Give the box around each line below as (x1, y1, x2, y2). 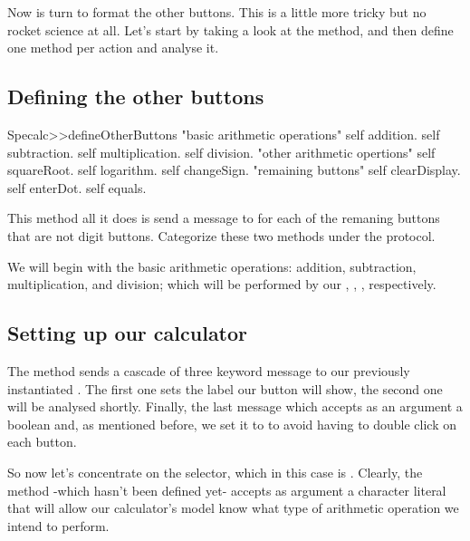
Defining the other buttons (7, 82, 264, 111)
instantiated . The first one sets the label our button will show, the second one (7, 379, 443, 398)
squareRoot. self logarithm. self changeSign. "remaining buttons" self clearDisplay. (7, 160, 461, 179)
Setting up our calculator (7, 319, 248, 347)
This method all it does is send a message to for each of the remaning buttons (7, 208, 440, 227)
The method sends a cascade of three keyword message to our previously (7, 361, 410, 380)
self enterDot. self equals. (7, 178, 147, 197)
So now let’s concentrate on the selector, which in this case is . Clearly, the (7, 462, 423, 481)
